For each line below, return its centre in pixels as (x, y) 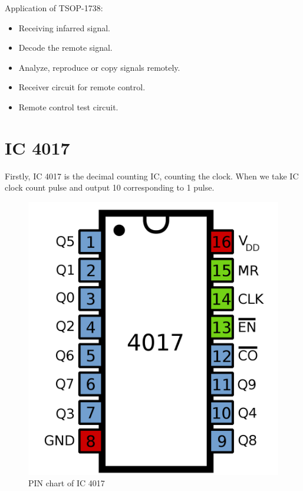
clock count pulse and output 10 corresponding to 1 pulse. (110, 187)
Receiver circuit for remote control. (82, 87)
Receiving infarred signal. (64, 27)
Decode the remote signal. (65, 48)
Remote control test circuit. (68, 107)
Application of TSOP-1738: (54, 8)
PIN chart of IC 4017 (67, 483)
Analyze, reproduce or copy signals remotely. (99, 67)
